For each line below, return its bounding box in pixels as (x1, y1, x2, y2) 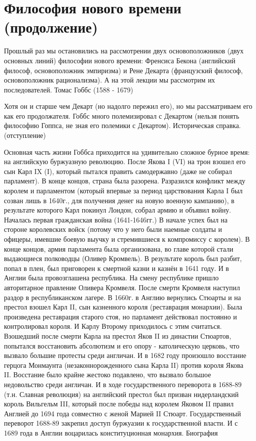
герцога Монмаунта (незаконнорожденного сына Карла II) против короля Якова (4, 359, 244, 370)
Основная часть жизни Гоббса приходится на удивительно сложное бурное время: (4, 146, 250, 157)
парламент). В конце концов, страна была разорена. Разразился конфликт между (4, 176, 246, 186)
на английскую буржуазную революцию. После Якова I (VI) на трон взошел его (4, 156, 246, 167)
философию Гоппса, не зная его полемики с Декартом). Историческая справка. (4, 120, 241, 131)
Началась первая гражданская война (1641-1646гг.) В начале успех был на (4, 214, 228, 224)
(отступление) (4, 130, 46, 140)
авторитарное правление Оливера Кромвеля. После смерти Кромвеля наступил (4, 282, 240, 292)
